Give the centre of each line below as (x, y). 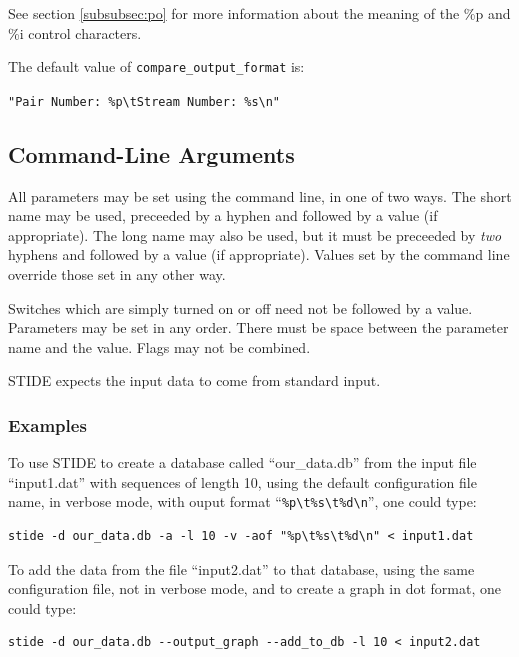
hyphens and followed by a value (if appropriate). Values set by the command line (259, 254)
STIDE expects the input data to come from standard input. (194, 380)
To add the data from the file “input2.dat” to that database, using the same (241, 568)
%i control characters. (75, 32)
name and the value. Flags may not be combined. (159, 346)
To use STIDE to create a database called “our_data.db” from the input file (242, 462)
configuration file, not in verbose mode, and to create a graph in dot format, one (255, 588)
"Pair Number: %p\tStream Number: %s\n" (144, 101)
